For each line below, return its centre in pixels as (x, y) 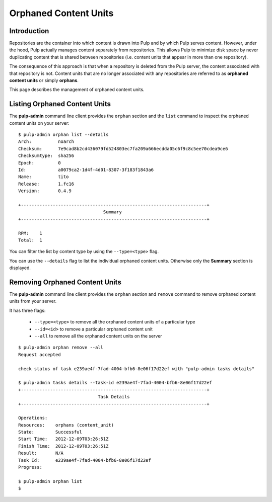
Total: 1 (30, 240)
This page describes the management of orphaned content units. (77, 90)
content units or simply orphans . (44, 80)
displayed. (20, 268)
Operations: (33, 418)
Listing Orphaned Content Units (60, 104)
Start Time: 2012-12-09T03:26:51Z (63, 439)
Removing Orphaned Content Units (65, 282)
